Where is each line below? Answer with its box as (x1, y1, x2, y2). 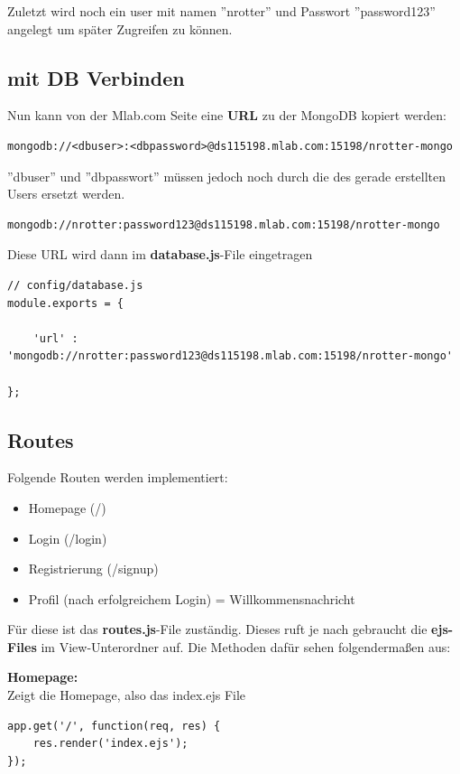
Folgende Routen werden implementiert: (7, 468, 228, 487)
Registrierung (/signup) (28, 559, 159, 578)
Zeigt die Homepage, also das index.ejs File (7, 685, 246, 704)
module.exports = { (7, 296, 124, 310)
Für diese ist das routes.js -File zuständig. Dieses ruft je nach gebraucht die (7, 620, 428, 639)
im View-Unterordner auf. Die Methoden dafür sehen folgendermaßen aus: (41, 637, 451, 656)
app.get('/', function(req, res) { (7, 719, 221, 732)
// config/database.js (7, 278, 143, 292)
